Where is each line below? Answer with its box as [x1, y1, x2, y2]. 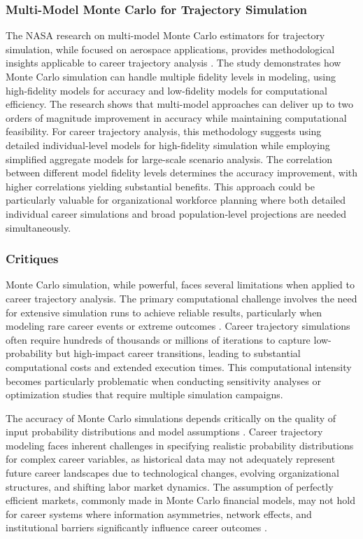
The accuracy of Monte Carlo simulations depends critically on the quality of [6, 410, 336, 425]
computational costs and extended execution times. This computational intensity [6, 359, 352, 374]
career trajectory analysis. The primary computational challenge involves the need [6, 290, 357, 305]
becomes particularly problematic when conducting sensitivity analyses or [6, 373, 321, 388]
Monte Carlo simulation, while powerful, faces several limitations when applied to [6, 277, 355, 292]
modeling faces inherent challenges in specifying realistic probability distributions [6, 437, 354, 452]
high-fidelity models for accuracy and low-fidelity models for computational [6, 83, 327, 97]
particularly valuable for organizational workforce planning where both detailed [6, 192, 346, 207]
